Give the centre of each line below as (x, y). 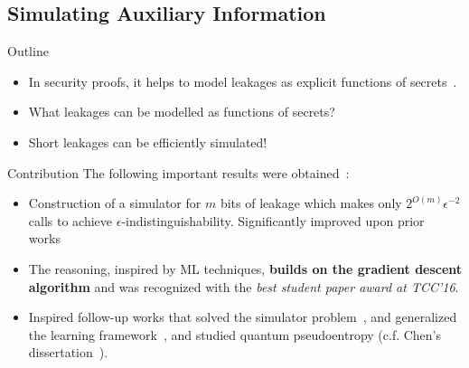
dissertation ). (68, 352)
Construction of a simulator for (115, 203)
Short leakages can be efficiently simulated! (148, 142)
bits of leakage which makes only (311, 203)
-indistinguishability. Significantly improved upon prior (273, 220)
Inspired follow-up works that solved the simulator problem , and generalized (243, 317)
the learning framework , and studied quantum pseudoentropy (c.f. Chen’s (235, 334)
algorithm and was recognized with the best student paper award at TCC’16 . (244, 286)
